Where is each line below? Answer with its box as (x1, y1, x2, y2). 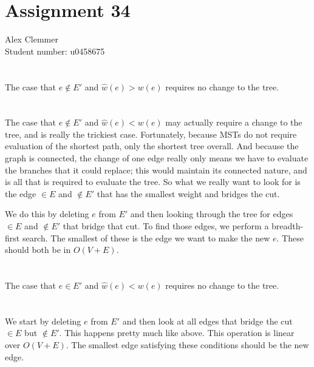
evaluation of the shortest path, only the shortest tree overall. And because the (5, 140, 299, 152)
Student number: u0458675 (5, 44, 105, 57)
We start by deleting (5, 314, 81, 327)
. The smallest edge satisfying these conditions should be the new (66, 338, 309, 351)
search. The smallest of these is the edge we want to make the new (22, 231, 270, 244)
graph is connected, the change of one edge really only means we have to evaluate (5, 152, 309, 164)
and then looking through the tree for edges (130, 207, 293, 220)
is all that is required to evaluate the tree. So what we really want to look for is (5, 175, 301, 188)
